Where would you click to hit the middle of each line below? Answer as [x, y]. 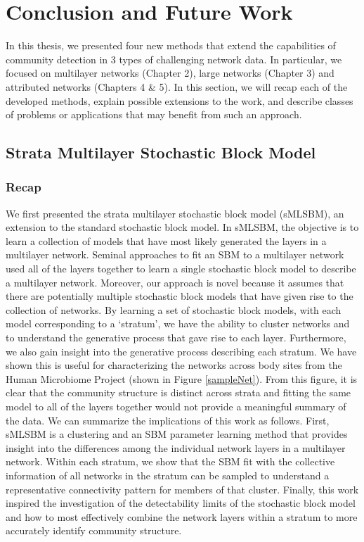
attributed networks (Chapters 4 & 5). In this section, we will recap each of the [177, 86]
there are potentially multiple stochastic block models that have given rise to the [180, 296]
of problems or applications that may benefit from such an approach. [154, 114]
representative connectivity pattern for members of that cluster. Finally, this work [182, 489]
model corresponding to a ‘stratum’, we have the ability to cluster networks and [178, 323]
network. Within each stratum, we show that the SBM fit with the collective [170, 461]
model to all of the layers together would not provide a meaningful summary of [176, 406]
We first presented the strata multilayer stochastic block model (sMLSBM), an [175, 213]
